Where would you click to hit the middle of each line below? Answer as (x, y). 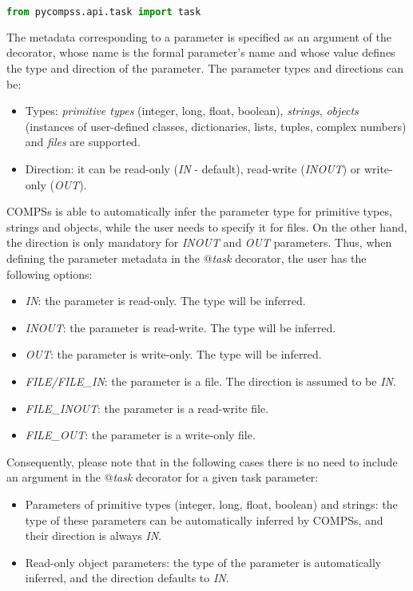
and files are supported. (83, 142)
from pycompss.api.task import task (104, 12)
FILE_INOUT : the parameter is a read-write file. (147, 408)
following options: (50, 274)
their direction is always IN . (93, 535)
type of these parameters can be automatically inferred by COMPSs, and (204, 520)
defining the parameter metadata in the (103, 258)
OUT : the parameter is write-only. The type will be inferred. (173, 354)
